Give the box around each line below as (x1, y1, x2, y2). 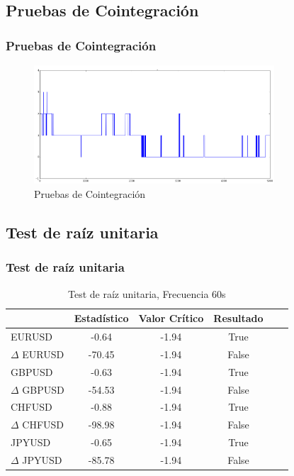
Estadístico (74, 311, 129, 326)
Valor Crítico (138, 311, 204, 326)
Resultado (213, 311, 264, 326)
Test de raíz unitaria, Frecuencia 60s (68, 286, 226, 301)
